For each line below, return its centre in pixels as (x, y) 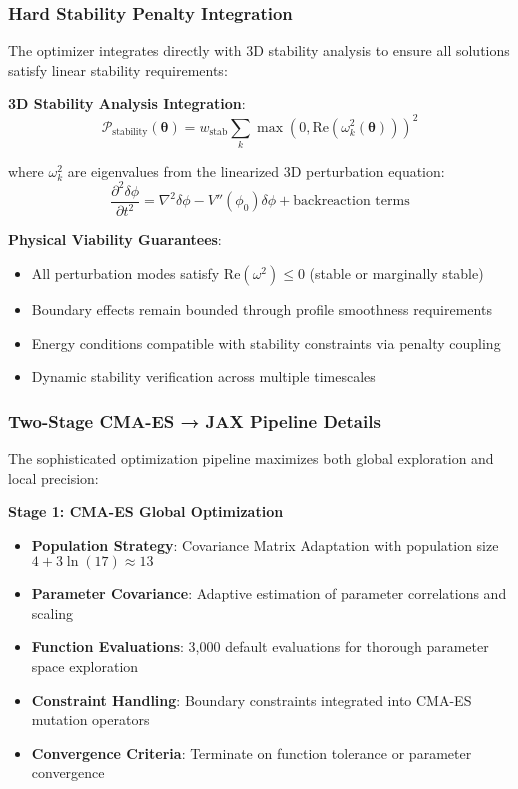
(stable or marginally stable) (396, 272)
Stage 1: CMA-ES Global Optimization (146, 511)
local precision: (53, 477)
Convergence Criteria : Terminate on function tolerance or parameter (251, 752)
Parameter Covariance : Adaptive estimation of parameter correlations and (269, 593)
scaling (52, 612)
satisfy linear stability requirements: (118, 69)
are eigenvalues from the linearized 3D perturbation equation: (256, 170)
